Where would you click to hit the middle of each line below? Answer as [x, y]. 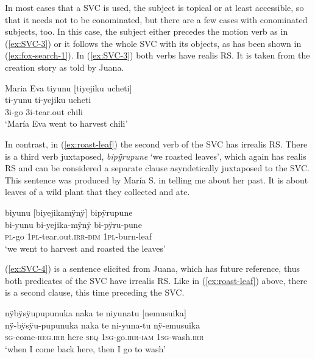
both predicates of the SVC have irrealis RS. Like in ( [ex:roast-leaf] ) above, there [156, 280]
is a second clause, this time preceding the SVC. [95, 292]
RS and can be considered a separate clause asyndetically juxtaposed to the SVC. [157, 168]
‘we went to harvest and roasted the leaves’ [85, 248]
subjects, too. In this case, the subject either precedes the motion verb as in [147, 31]
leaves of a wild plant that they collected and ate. [97, 192]
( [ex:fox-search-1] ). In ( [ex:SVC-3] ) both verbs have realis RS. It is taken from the [157, 55]
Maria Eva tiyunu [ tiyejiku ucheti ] [69, 87]
